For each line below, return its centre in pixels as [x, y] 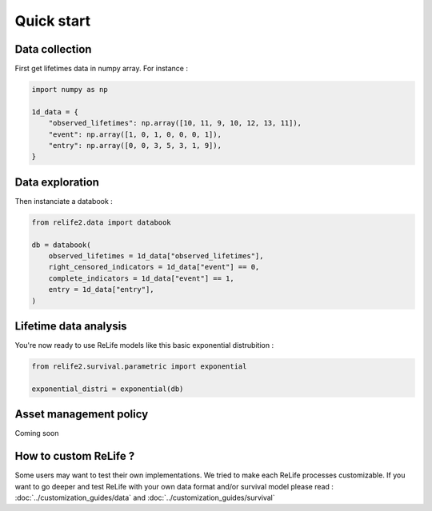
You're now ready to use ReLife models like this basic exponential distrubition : [144, 345]
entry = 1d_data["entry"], [102, 289]
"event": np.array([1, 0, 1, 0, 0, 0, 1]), [135, 134]
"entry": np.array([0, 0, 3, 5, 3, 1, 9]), [135, 145]
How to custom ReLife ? [75, 456]
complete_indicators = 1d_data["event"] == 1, [142, 278]
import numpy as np [70, 90]
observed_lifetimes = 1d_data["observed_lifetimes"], [156, 256]
